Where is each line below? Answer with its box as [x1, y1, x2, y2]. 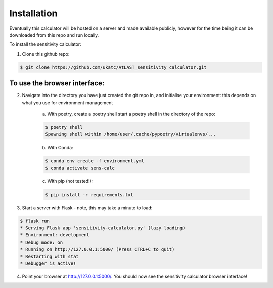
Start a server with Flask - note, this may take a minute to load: [22, 205, 153, 211]
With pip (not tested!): [47, 178, 93, 184]
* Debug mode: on [20, 239, 63, 245]
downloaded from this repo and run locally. [9, 32, 99, 38]
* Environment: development [20, 232, 89, 238]
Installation [9, 8, 58, 19]
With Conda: [47, 145, 73, 151]
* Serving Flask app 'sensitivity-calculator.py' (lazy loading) [20, 225, 186, 231]
